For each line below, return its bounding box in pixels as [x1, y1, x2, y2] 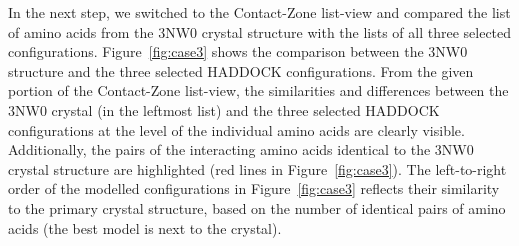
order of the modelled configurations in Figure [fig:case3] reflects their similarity [8, 178, 500, 199]
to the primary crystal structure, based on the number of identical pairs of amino [8, 197, 506, 218]
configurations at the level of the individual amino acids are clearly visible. [8, 119, 465, 140]
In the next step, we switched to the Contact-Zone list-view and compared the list [8, 2, 511, 22]
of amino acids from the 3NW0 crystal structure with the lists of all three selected [8, 21, 512, 42]
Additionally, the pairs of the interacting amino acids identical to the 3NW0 [8, 139, 474, 160]
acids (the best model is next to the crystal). [8, 217, 282, 238]
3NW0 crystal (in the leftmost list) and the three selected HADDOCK [8, 99, 440, 120]
